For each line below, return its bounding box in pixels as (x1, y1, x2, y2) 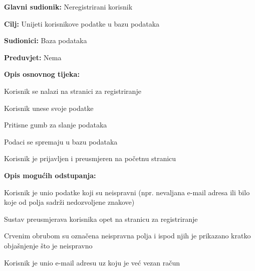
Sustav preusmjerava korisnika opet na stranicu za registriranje (4, 213, 198, 224)
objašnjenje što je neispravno (4, 240, 93, 250)
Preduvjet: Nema (4, 52, 62, 62)
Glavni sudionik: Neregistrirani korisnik (4, 2, 133, 12)
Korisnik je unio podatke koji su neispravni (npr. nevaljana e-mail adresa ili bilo (4, 187, 250, 197)
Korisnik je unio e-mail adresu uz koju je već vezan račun (4, 257, 180, 267)
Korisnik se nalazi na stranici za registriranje (4, 85, 141, 96)
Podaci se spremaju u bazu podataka (4, 136, 118, 147)
